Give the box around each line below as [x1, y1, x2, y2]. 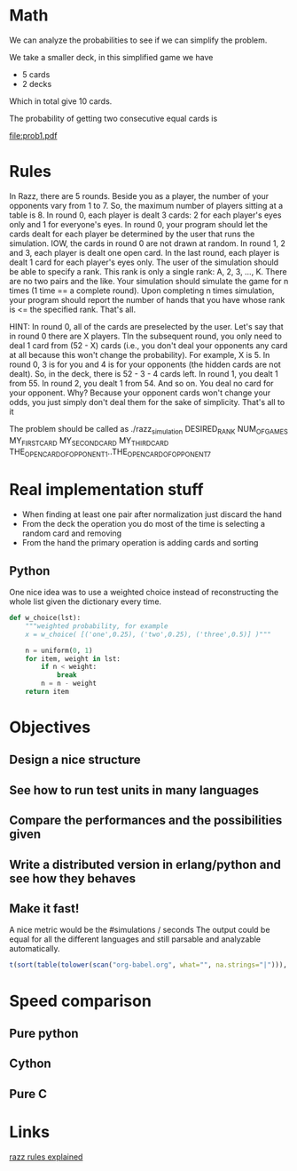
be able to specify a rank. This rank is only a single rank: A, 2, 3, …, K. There [9, 266, 287, 276]
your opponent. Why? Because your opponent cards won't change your [9, 387, 271, 398]
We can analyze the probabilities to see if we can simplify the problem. [9, 35, 268, 45]
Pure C [9, 1086, 47, 1102]
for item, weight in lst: [25, 654, 121, 663]
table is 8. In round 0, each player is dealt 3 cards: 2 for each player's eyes [9, 210, 282, 220]
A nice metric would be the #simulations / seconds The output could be [9, 925, 270, 936]
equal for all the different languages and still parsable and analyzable [9, 934, 262, 944]
